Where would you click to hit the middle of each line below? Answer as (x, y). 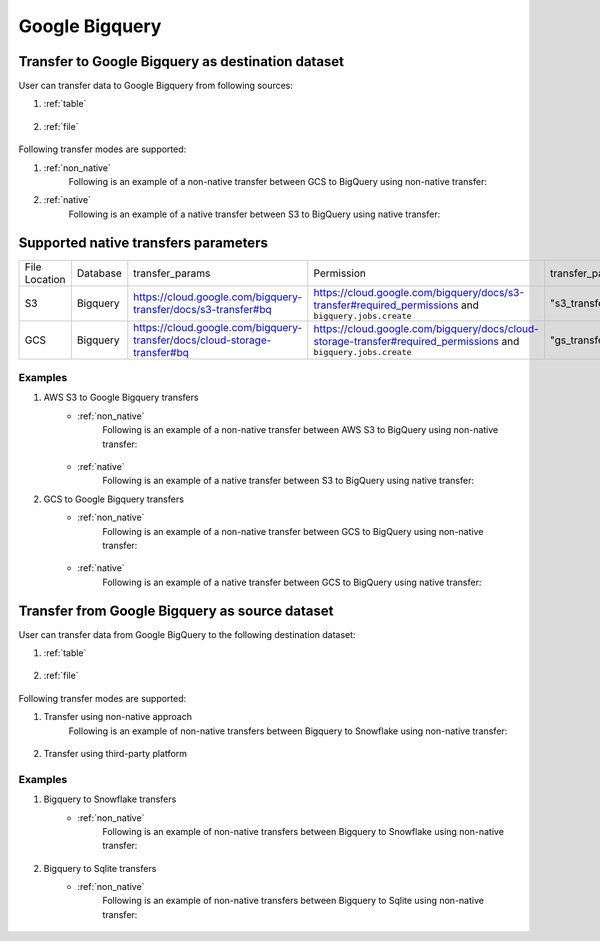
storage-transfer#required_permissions (406, 342)
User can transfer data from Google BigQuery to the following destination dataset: (187, 634)
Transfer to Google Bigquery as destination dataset (181, 61)
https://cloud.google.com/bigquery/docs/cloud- (426, 329)
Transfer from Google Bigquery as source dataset (176, 610)
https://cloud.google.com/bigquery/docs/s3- (419, 292)
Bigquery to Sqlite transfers (100, 868)
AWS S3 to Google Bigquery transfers (121, 397)
